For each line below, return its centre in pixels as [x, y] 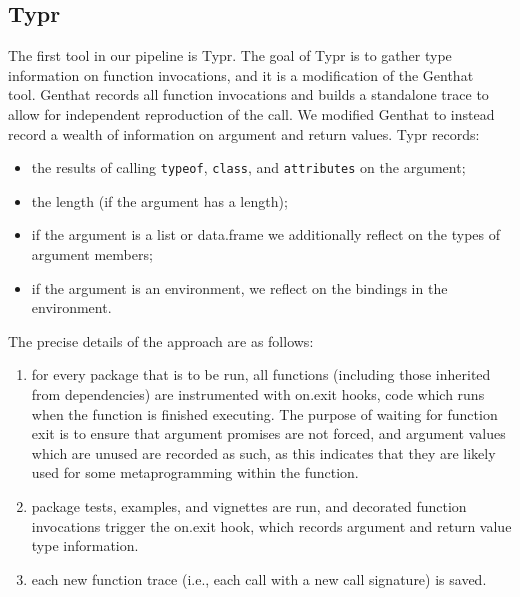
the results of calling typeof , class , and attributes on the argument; [248, 167]
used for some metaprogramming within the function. [195, 472]
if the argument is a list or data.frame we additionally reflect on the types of [266, 234]
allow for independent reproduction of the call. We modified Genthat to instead [251, 113]
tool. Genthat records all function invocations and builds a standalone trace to [248, 94]
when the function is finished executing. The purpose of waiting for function [264, 413]
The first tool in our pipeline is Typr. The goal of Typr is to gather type [230, 55]
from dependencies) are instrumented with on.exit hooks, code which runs [258, 393]
